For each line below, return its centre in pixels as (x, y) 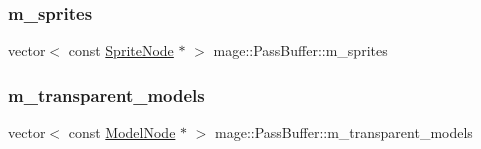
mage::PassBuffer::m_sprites (300, 50)
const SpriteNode (121, 50)
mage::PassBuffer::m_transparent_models (344, 132)
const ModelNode (122, 132)
